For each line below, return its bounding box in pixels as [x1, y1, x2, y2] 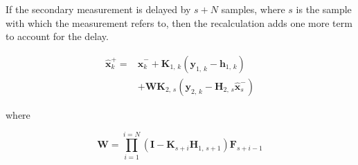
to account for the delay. [6, 29, 109, 43]
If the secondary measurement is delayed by [6, 2, 191, 16]
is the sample [296, 2, 352, 16]
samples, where [221, 2, 285, 16]
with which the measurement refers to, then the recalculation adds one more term [6, 15, 352, 30]
